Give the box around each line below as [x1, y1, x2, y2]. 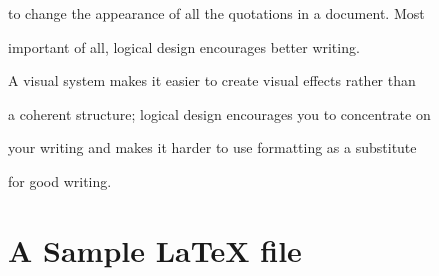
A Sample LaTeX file [8, 229, 302, 270]
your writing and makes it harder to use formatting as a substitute [8, 137, 417, 158]
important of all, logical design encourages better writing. [8, 36, 360, 57]
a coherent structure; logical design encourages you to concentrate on [8, 103, 431, 124]
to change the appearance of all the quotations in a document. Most [8, 3, 425, 23]
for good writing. [8, 170, 112, 191]
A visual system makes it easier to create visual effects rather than [8, 70, 416, 91]
